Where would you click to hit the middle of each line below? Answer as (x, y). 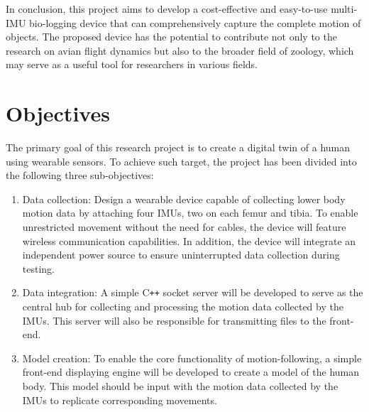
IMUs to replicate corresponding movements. (120, 400)
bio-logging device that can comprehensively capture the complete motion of (195, 22)
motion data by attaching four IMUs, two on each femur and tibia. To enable (190, 213)
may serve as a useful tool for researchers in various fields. (132, 64)
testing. (38, 268)
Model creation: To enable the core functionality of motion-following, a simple (192, 358)
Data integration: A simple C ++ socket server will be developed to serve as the (193, 292)
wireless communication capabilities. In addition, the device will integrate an (189, 240)
